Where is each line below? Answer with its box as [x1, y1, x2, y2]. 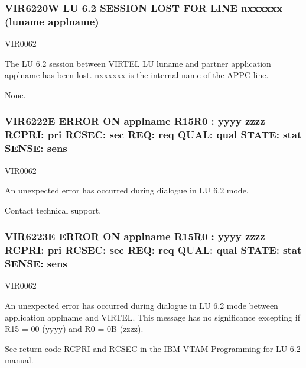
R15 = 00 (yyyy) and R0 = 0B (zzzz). [5, 322, 144, 335]
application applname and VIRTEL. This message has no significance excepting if [5, 311, 300, 323]
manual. [5, 354, 34, 366]
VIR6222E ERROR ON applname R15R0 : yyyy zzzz [5, 114, 265, 128]
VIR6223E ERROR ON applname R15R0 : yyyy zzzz [5, 229, 265, 244]
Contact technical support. [5, 204, 102, 216]
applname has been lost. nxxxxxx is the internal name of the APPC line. [5, 69, 269, 81]
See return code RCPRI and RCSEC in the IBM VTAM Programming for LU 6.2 [5, 342, 301, 354]
